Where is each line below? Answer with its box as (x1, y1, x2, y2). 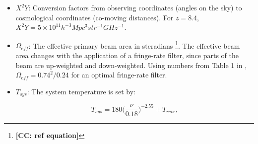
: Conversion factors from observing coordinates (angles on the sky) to (28, 2, 242, 12)
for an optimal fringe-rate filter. (71, 70, 167, 80)
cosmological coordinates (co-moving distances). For (15, 12, 174, 22)
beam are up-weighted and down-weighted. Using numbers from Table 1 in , (15, 60, 247, 70)
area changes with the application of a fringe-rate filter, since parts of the (15, 50, 239, 61)
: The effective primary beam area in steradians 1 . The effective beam (28, 39, 240, 51)
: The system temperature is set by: (27, 86, 135, 96)
